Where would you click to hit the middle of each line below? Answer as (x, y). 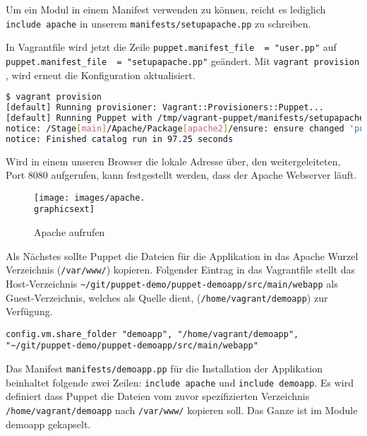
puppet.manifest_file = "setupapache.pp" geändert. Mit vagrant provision (183, 60)
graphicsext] (64, 210)
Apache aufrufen (70, 232)
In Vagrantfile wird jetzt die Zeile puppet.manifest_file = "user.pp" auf (171, 47)
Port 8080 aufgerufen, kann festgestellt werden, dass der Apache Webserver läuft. (181, 175)
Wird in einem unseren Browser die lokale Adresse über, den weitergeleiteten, (173, 161)
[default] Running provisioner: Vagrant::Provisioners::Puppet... (165, 108)
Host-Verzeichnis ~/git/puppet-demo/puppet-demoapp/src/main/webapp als (172, 283)
